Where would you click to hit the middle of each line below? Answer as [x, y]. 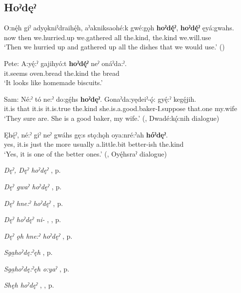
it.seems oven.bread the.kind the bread [62, 73]
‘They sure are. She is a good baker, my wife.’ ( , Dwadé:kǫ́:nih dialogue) [112, 118]
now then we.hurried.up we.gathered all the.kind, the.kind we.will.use [108, 37]
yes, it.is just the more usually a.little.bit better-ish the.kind [94, 144]
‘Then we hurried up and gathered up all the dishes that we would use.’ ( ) [114, 47]
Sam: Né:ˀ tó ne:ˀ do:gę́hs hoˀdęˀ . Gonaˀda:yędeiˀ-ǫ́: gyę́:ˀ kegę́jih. [100, 99]
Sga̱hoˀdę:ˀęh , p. [28, 252]
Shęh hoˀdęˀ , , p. [29, 285]
